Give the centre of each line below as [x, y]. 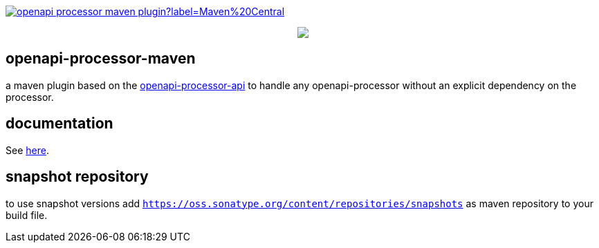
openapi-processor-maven [101, 59]
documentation [59, 124]
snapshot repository [77, 177]
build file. [27, 215]
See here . [27, 150]
